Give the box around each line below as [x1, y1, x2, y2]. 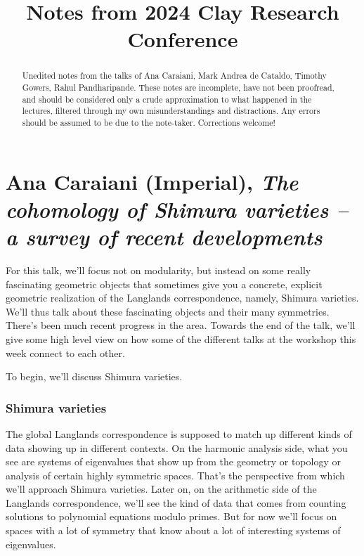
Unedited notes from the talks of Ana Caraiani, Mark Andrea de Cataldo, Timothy [22, 70, 327, 82]
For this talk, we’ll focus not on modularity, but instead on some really [6, 262, 311, 277]
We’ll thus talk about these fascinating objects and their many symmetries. [6, 304, 330, 318]
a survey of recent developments [6, 222, 323, 252]
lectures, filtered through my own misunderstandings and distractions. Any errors [22, 105, 320, 117]
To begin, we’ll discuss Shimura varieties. [6, 369, 183, 384]
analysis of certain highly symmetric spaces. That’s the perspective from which [6, 467, 345, 482]
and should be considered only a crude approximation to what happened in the [22, 93, 312, 105]
